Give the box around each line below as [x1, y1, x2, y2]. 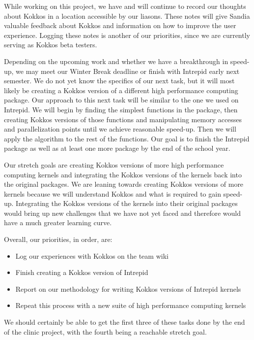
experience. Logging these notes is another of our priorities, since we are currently [4, 30, 250, 40]
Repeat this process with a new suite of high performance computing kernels [15, 300, 246, 310]
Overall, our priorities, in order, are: [4, 234, 113, 244]
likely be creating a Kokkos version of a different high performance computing [4, 85, 238, 95]
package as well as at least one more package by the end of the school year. [4, 143, 230, 153]
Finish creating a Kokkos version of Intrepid [15, 267, 148, 277]
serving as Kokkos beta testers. [4, 39, 97, 50]
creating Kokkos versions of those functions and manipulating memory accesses [4, 114, 242, 124]
